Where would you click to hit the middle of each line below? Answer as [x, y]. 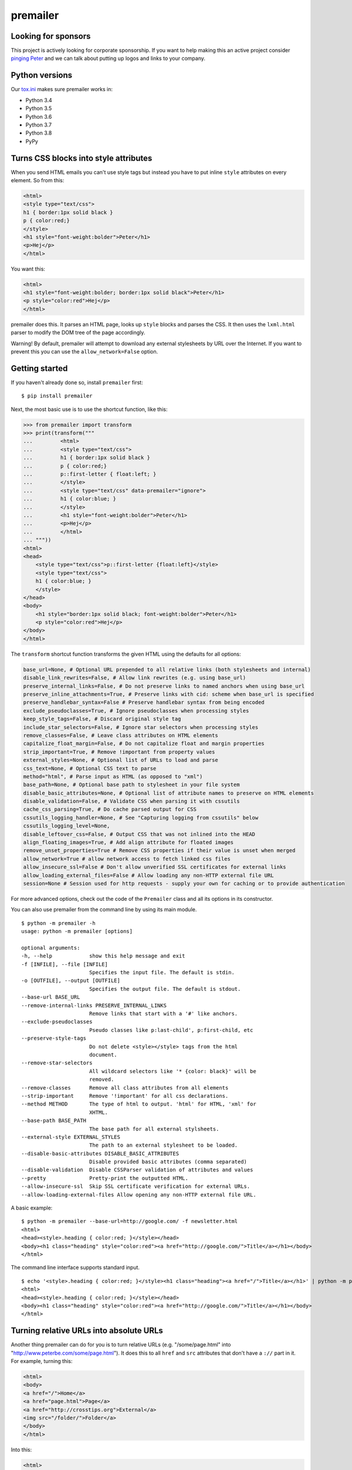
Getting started [39, 368]
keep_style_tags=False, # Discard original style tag [102, 719]
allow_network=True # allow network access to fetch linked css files [127, 859]
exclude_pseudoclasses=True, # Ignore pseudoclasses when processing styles [136, 711]
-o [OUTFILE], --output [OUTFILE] [71, 981]
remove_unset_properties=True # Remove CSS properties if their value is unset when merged [159, 851]
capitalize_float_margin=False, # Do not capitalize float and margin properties [144, 744]
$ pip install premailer [57, 396]
